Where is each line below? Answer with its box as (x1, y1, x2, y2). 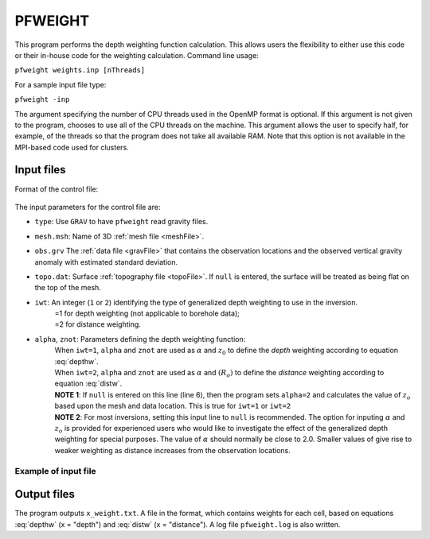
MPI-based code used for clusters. (14, 142, 129, 152)
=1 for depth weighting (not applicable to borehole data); (54, 308, 240, 318)
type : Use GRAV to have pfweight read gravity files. (34, 217, 209, 227)
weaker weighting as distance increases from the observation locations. (54, 445, 291, 455)
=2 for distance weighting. (54, 320, 141, 329)
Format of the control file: (14, 184, 99, 194)
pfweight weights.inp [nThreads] (14, 66, 146, 75)
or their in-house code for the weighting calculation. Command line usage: (14, 50, 259, 60)
